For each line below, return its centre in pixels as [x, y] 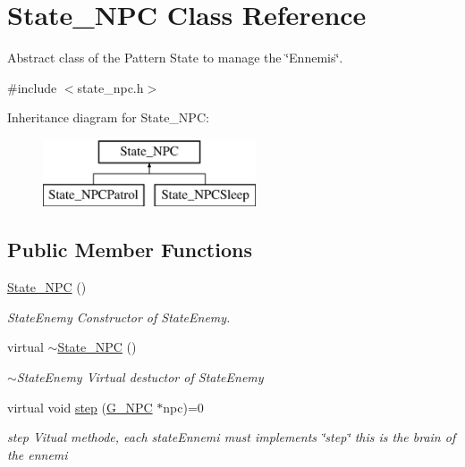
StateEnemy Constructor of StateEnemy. [119, 317]
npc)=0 [183, 407]
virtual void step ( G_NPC [80, 407]
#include [32, 87]
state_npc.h [110, 87]
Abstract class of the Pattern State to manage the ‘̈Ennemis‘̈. [175, 58]
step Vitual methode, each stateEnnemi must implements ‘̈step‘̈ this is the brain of [232, 437]
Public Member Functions [130, 250]
